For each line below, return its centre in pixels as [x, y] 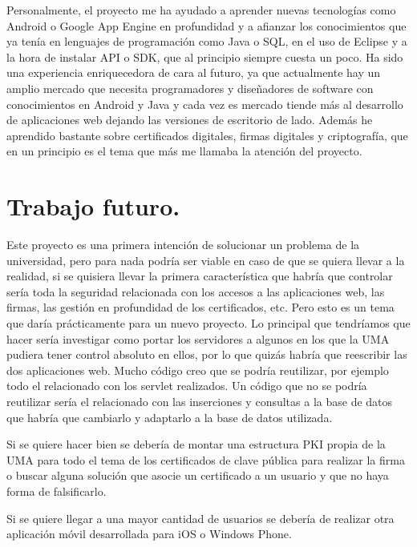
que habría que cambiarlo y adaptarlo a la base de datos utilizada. [170, 417]
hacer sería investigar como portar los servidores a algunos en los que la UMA [198, 338]
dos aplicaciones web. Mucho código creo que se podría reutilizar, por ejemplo [198, 370]
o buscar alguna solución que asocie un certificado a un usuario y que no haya [198, 475]
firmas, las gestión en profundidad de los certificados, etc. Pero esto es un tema [200, 307]
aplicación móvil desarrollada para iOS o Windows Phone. [149, 534]
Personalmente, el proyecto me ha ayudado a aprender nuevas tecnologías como [201, 10]
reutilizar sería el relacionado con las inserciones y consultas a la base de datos [200, 401]
